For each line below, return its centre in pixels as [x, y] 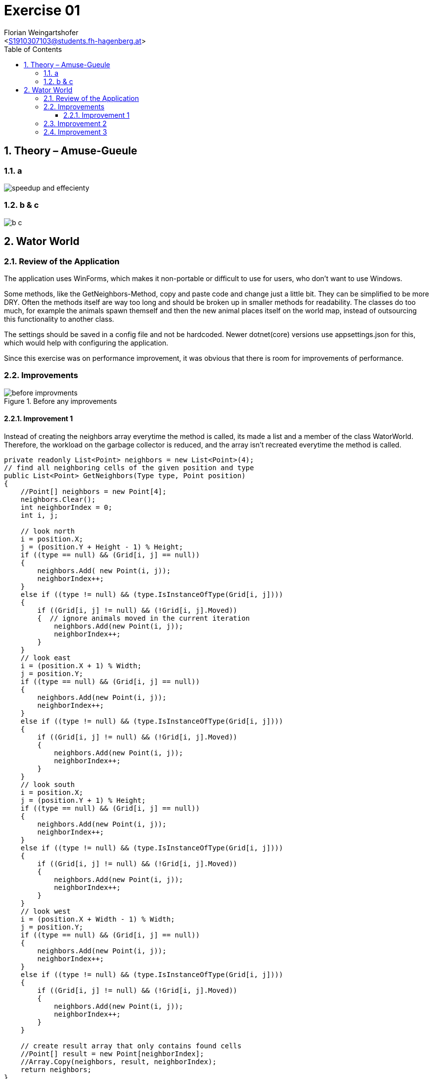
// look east [45, 658]
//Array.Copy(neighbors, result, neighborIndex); [118, 1061]
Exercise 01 [42, 10]
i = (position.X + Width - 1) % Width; [98, 919]
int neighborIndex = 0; [66, 507]
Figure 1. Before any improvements [61, 401]
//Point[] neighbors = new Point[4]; [93, 491]
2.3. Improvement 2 [75, 123]
